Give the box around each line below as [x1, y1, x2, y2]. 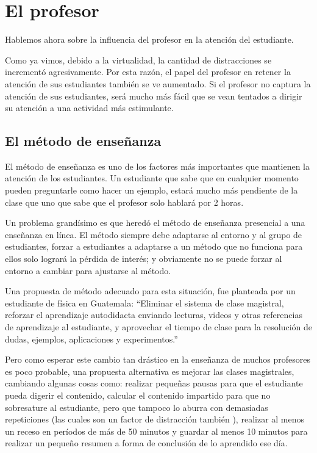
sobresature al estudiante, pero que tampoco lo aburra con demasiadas [5, 400, 268, 413]
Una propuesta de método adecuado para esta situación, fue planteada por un [5, 284, 296, 297]
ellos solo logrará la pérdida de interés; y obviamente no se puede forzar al [5, 252, 282, 265]
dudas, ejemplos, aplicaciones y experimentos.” [5, 332, 178, 345]
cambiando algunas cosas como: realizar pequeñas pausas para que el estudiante [5, 377, 303, 390]
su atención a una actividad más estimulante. [5, 101, 174, 114]
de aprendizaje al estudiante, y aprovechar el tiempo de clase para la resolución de [5, 321, 313, 333]
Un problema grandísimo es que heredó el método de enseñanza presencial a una [5, 216, 305, 229]
